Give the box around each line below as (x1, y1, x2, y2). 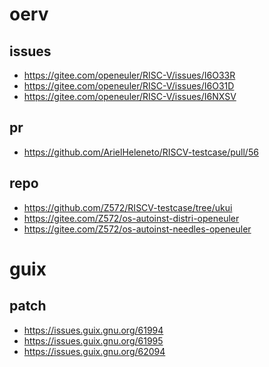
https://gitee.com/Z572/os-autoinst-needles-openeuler (23, 223, 252, 235)
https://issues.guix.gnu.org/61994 (23, 324, 164, 336)
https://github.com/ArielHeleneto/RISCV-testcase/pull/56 (23, 146, 259, 158)
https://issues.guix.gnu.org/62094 (23, 345, 166, 357)
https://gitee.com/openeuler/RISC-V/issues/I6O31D (23, 80, 235, 92)
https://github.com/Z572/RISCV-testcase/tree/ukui (23, 201, 233, 213)
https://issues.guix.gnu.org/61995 (23, 334, 164, 347)
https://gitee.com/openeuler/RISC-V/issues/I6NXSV (23, 91, 237, 102)
